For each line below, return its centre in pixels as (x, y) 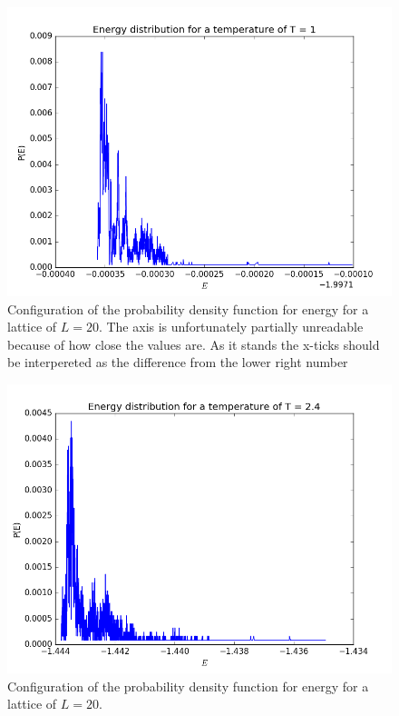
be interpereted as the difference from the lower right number (178, 362)
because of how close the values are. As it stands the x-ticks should (194, 344)
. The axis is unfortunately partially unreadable (231, 327)
